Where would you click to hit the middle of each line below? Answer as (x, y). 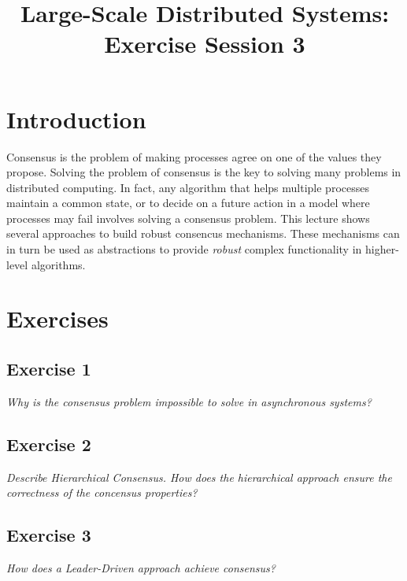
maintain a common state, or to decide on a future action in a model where (188, 203)
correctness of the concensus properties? (102, 492)
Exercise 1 (49, 369)
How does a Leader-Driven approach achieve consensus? (141, 568)
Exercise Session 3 (205, 44)
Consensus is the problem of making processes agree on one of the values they (194, 156)
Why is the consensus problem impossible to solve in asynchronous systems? (189, 401)
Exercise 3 (49, 535)
